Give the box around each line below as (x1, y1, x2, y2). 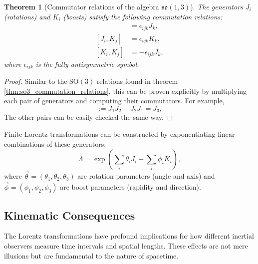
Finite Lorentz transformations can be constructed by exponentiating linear (4, 129, 235, 139)
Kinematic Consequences (4, 207, 135, 223)
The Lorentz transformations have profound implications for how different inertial (4, 231, 254, 241)
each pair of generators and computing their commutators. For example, (4, 95, 225, 106)
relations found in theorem (96, 76, 178, 86)
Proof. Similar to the (4, 76, 67, 86)
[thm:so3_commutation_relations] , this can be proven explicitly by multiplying (4, 85, 247, 96)
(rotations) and (4, 11, 50, 21)
